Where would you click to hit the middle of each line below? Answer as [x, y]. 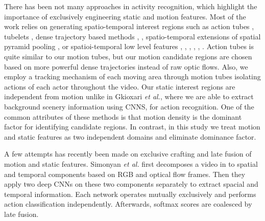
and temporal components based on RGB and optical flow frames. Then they [125, 174]
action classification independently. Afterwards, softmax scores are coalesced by [128, 204]
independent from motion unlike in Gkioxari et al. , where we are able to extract [129, 96]
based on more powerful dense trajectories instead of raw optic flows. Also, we [126, 66]
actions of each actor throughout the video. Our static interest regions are [120, 86]
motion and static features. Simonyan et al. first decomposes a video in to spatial [131, 163]
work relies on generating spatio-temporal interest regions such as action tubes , [129, 26]
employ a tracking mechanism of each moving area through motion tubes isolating [132, 76]
